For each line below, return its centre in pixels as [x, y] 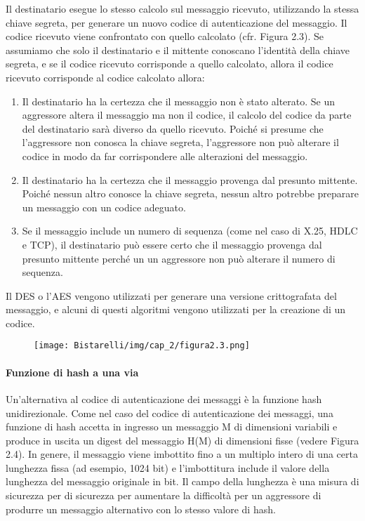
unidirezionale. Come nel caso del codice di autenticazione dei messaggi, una [170, 413]
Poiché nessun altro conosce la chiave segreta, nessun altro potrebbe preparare [191, 193]
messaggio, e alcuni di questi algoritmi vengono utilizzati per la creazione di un [176, 309]
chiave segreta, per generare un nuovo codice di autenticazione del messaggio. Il [177, 22]
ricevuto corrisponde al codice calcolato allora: [105, 77]
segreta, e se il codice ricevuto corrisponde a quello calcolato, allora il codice [170, 64]
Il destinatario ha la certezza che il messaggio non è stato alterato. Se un [179, 101]
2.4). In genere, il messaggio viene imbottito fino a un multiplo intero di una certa [182, 454]
